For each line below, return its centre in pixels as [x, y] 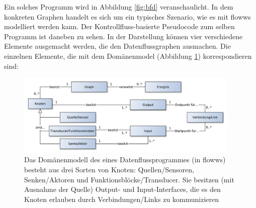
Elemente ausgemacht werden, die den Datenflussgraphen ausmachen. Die [117, 46]
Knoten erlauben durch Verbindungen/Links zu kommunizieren [122, 199]
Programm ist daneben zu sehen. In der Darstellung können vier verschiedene [123, 36]
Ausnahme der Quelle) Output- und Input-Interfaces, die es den [122, 189]
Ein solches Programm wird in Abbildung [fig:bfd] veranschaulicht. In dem [119, 7]
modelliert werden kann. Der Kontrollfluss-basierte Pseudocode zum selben [119, 26]
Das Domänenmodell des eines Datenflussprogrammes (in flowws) [125, 160]
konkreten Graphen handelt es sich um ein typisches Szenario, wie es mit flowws [127, 16]
